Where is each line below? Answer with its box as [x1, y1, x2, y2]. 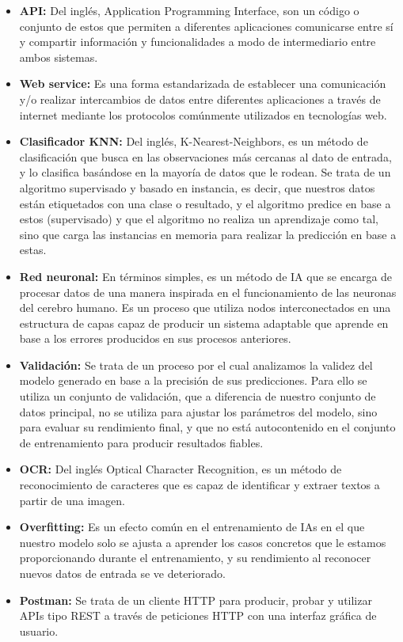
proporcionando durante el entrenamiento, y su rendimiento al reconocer [19, 549, 371, 566]
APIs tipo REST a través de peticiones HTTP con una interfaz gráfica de [19, 607, 377, 624]
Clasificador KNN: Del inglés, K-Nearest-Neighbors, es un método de [19, 133, 368, 150]
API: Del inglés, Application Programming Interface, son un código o [19, 2, 359, 18]
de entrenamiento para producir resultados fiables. [19, 434, 264, 450]
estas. [19, 241, 47, 258]
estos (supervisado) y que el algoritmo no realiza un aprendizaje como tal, [19, 211, 378, 227]
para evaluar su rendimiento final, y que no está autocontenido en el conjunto [19, 419, 396, 435]
